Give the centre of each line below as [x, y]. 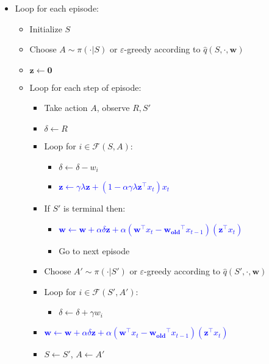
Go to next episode [94, 250]
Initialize [46, 28]
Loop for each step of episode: [85, 87]
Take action [66, 108]
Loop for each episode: [57, 8]
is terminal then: [95, 208]
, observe [113, 108]
